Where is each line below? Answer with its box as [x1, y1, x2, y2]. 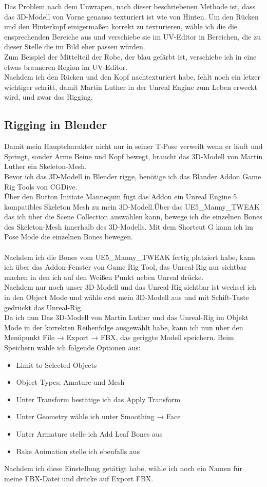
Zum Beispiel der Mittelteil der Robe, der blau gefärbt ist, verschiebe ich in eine [4, 51, 257, 62]
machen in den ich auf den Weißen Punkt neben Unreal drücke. [4, 271, 204, 282]
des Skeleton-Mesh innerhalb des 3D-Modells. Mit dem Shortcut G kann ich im [4, 221, 253, 232]
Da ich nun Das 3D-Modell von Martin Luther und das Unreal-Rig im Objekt [4, 312, 249, 323]
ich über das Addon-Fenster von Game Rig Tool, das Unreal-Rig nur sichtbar [4, 261, 247, 272]
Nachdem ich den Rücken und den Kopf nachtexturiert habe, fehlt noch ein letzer [4, 71, 260, 82]
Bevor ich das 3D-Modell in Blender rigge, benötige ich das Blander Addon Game [4, 171, 261, 181]
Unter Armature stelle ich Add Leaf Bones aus [16, 428, 163, 439]
